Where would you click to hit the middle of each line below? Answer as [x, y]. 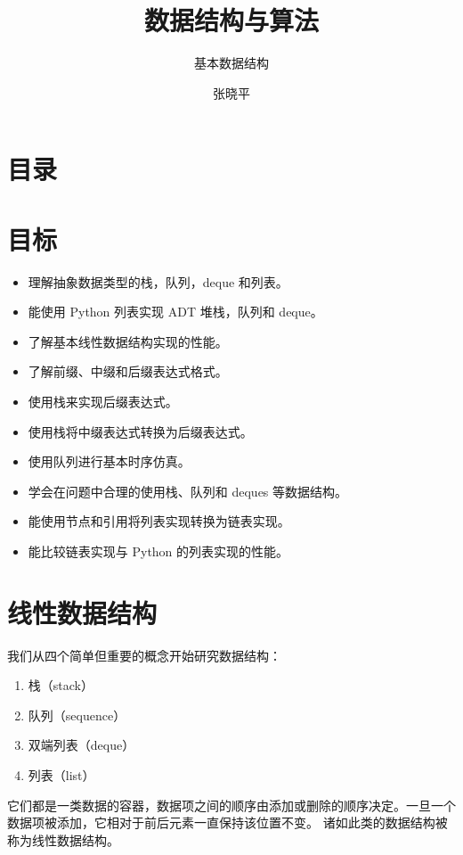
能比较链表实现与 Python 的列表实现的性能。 [158, 551]
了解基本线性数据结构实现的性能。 [128, 341]
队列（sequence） [77, 715]
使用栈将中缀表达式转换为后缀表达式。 [140, 431]
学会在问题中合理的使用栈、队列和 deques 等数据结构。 [188, 491]
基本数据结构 [231, 63]
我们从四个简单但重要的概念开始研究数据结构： [144, 655]
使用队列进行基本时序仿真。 [109, 461]
